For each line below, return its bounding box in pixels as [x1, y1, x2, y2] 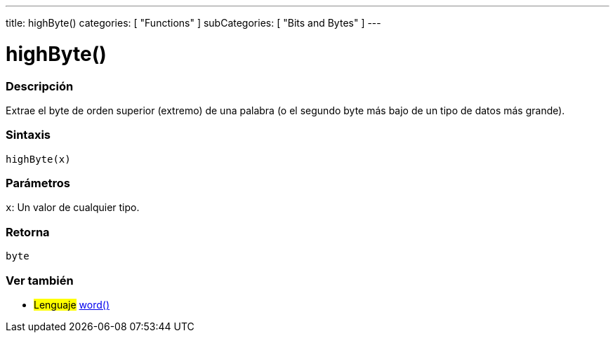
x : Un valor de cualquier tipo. [6, 201, 140, 214]
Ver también [6, 273, 74, 288]
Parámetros [6, 176, 70, 190]
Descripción [6, 79, 74, 93]
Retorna [6, 224, 50, 239]
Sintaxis [6, 128, 51, 142]
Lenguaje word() [34, 298, 110, 311]
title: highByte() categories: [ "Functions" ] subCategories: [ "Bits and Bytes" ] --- [6, 17, 381, 29]
